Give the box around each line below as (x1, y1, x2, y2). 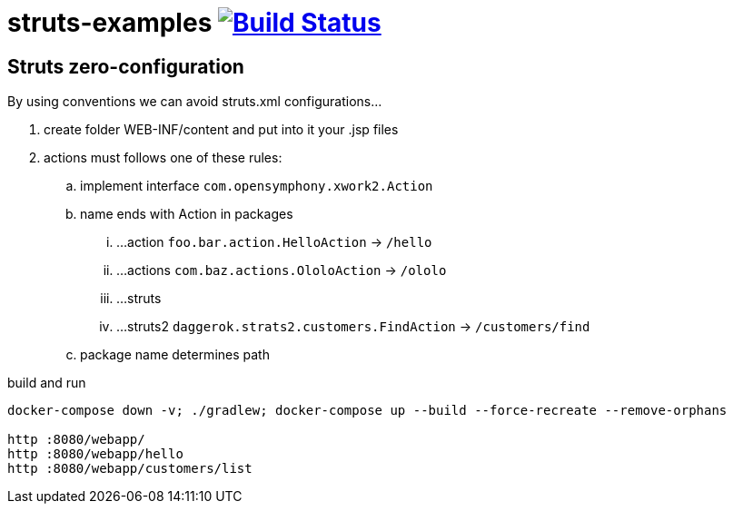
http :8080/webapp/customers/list (7, 461, 253, 477)
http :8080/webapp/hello (7, 447, 183, 462)
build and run (7, 375, 86, 391)
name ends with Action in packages (80, 206, 293, 222)
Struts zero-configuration (7, 54, 244, 78)
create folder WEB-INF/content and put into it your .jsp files (44, 122, 399, 138)
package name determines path (80, 347, 270, 363)
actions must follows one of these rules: (44, 150, 282, 166)
